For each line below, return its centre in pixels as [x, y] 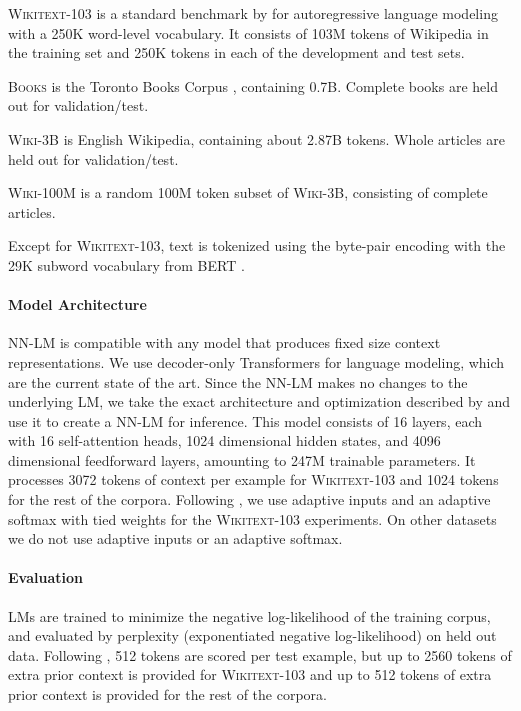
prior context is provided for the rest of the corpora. [167, 694]
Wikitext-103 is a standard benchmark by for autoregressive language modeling [253, 13]
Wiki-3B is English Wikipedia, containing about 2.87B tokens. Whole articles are [257, 138]
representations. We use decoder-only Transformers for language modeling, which [256, 361]
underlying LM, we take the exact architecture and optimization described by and [259, 401]
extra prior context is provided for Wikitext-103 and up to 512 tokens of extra [250, 674]
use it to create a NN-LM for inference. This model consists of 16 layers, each [245, 420]
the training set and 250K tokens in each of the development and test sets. [236, 52]
